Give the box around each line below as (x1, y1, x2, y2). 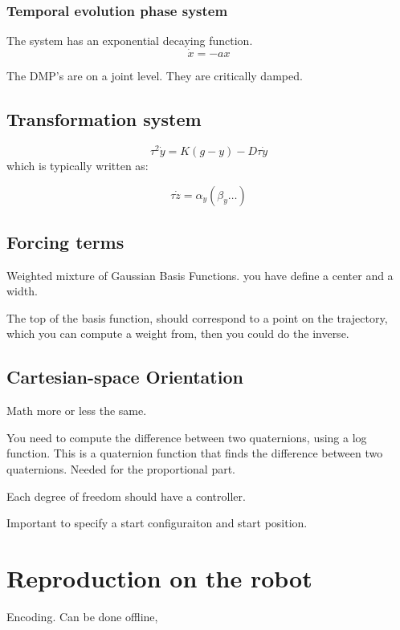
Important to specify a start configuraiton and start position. (6, 514, 308, 531)
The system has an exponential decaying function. (6, 32, 253, 49)
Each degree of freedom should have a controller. (6, 487, 246, 504)
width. (6, 282, 38, 299)
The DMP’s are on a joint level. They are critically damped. (6, 67, 303, 84)
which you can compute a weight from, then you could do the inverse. (6, 325, 349, 342)
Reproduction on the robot (6, 562, 312, 595)
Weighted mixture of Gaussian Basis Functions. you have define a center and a (6, 266, 394, 283)
